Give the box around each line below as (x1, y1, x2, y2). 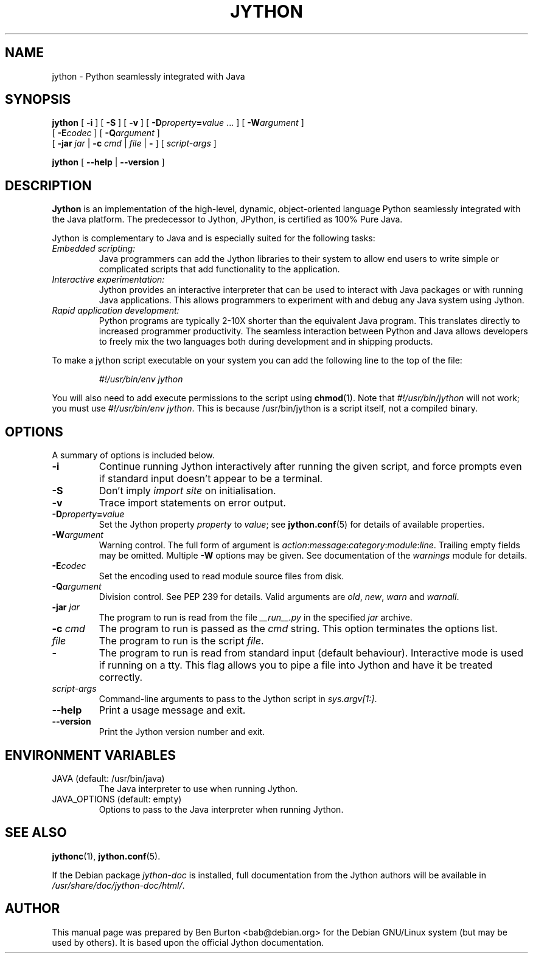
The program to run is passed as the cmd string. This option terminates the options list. (99, 622, 498, 635)
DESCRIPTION (5, 177, 92, 193)
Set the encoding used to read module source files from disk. (99, 571, 344, 582)
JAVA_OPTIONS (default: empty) (52, 793, 182, 804)
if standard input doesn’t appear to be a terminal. (99, 472, 323, 485)
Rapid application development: (52, 305, 179, 316)
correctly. (99, 671, 143, 684)
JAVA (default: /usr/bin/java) (52, 773, 165, 784)
